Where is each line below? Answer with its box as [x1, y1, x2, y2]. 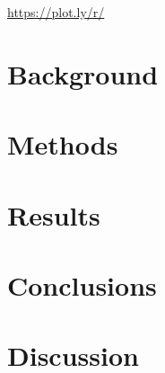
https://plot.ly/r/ [7, 3, 105, 21]
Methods [7, 126, 118, 163]
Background [7, 55, 159, 92]
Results [7, 196, 100, 233]
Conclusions [7, 266, 157, 303]
